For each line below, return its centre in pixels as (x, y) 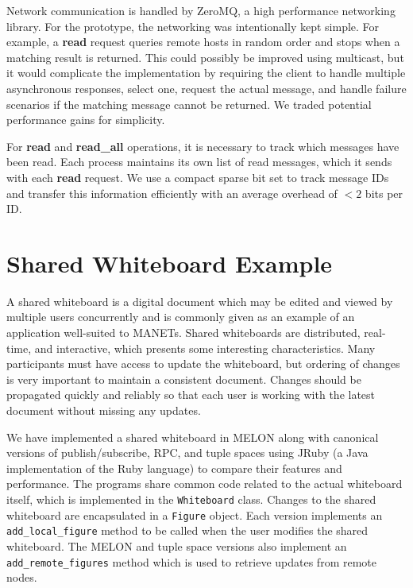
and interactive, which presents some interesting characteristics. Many (205, 348)
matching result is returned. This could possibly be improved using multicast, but (205, 57)
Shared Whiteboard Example (170, 263)
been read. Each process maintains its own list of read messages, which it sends (199, 162)
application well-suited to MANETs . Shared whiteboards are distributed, (183, 333)
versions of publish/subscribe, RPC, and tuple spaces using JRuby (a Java (187, 453)
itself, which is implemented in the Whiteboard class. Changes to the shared (191, 499)
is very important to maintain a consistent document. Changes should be (184, 379)
